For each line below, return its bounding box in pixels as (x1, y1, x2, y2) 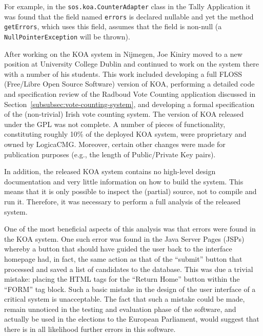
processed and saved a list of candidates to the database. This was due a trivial (4, 263, 253, 274)
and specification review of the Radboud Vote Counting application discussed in (4, 89, 256, 99)
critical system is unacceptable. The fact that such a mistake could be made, (4, 293, 245, 304)
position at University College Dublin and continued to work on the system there (4, 58, 259, 69)
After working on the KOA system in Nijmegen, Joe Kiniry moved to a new (4, 48, 242, 59)
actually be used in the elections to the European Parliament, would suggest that (4, 313, 259, 324)
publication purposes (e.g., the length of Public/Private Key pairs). (4, 149, 216, 159)
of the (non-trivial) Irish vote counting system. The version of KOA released (4, 109, 244, 119)
